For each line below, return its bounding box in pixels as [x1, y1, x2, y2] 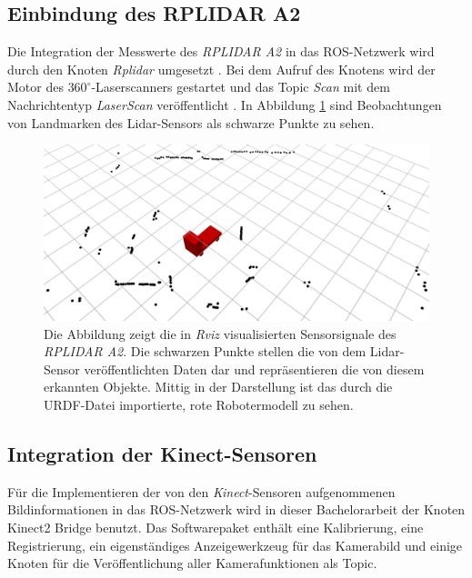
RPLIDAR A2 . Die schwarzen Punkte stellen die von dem [44, 342, 367, 361]
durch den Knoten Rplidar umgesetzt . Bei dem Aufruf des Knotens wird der [7, 59, 436, 78]
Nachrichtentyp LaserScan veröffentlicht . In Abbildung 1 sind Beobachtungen [7, 95, 442, 114]
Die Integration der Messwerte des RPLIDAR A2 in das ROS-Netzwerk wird [7, 42, 435, 61]
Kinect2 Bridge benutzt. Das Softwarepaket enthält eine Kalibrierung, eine [7, 517, 424, 536]
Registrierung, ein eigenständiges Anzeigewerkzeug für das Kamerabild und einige [7, 535, 463, 554]
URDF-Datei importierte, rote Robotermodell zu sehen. [44, 394, 354, 414]
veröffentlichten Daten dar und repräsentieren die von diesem [84, 359, 425, 378]
